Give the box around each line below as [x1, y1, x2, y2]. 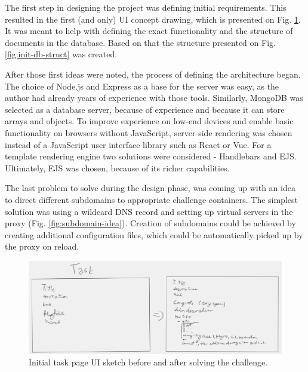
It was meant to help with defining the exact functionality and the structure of [5, 24, 293, 37]
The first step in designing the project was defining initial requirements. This [5, 1, 287, 13]
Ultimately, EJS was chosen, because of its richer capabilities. [5, 161, 230, 174]
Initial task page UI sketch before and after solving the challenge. [29, 356, 268, 368]
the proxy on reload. [5, 240, 79, 253]
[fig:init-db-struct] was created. [5, 48, 118, 60]
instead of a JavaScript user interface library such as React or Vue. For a [5, 138, 272, 150]
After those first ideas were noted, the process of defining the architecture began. [5, 67, 301, 80]
